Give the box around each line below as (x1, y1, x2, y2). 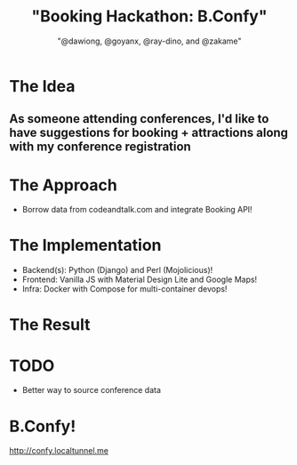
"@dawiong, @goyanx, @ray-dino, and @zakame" (57, 36, 242, 46)
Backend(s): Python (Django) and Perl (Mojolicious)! (21, 265, 213, 276)
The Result (9, 315, 91, 335)
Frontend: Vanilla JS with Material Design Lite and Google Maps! (21, 274, 258, 285)
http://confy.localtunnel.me (9, 445, 109, 456)
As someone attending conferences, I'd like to (9, 111, 269, 126)
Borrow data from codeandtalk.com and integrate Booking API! (21, 204, 253, 215)
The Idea (9, 76, 76, 96)
